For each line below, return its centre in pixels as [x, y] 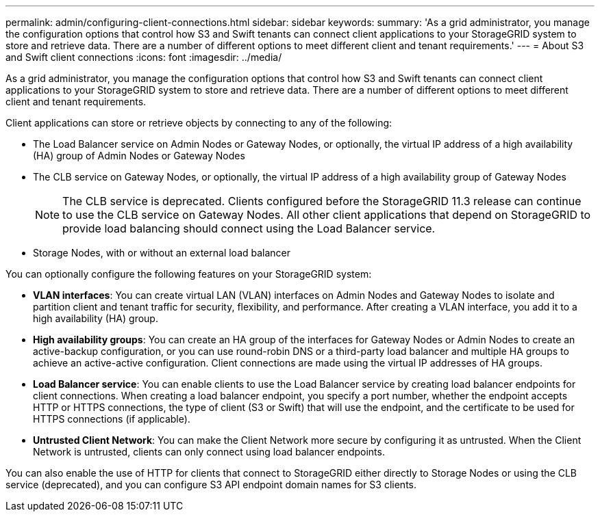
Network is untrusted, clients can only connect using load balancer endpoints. [209, 452]
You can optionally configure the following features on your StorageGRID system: [189, 274]
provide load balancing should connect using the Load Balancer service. [249, 228]
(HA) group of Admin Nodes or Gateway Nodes [139, 156]
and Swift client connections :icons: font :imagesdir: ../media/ [144, 57]
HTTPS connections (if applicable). [112, 419]
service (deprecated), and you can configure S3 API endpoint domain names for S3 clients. [211, 485]
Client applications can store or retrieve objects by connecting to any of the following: [199, 123]
